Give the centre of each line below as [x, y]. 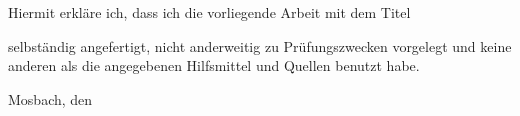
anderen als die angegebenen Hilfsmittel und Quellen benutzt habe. [214, 65]
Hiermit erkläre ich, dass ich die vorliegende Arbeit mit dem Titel [209, 12]
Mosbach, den [50, 98]
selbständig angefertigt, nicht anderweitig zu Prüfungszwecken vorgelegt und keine [260, 45]
